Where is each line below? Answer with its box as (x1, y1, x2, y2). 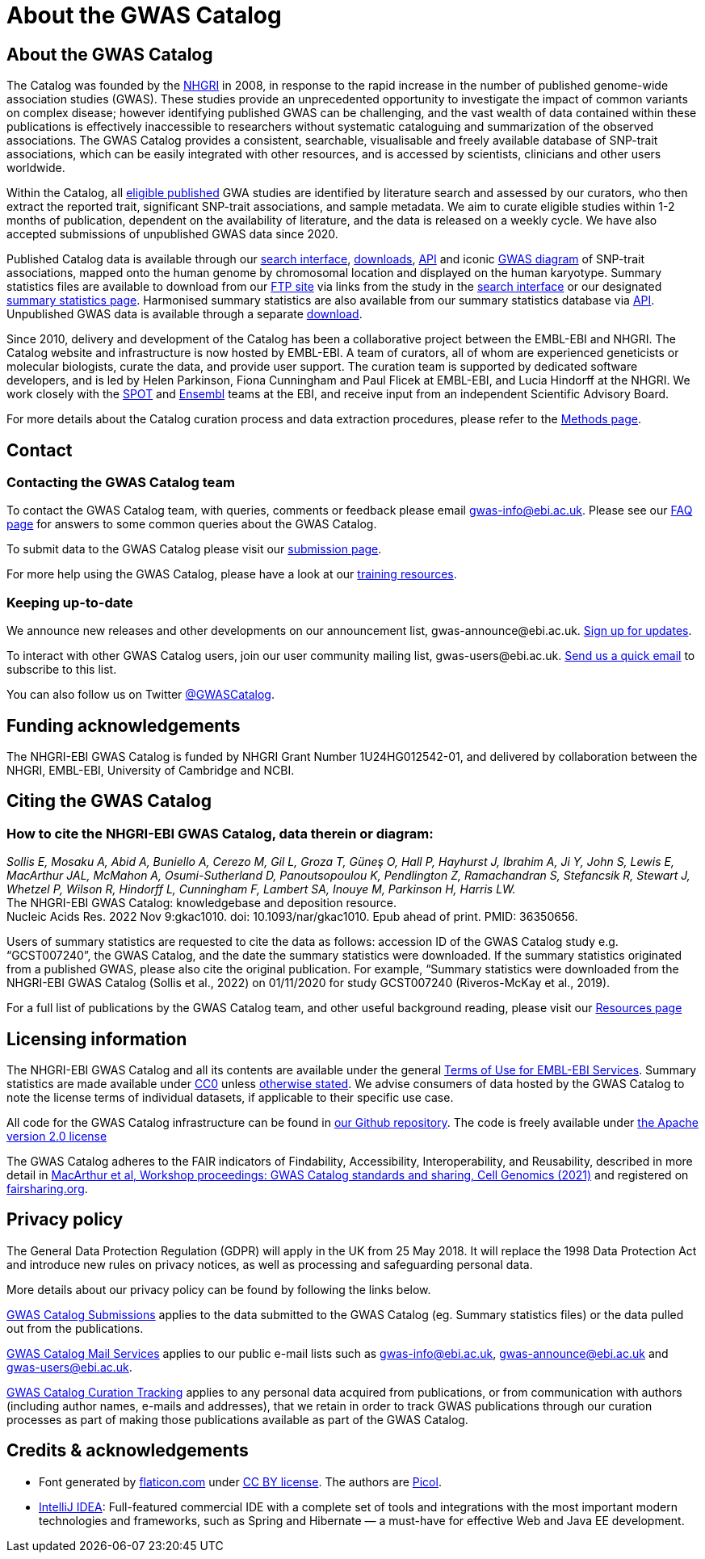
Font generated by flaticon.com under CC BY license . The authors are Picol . (39, 1474, 442, 1489)
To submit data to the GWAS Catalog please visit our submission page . (6, 542, 382, 557)
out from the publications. (6, 1321, 144, 1335)
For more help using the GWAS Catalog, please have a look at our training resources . (6, 567, 457, 582)
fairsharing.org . (6, 1182, 88, 1196)
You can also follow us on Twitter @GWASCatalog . (6, 687, 275, 702)
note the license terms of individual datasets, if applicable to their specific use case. (6, 1090, 454, 1105)
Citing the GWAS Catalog (6, 791, 212, 812)
